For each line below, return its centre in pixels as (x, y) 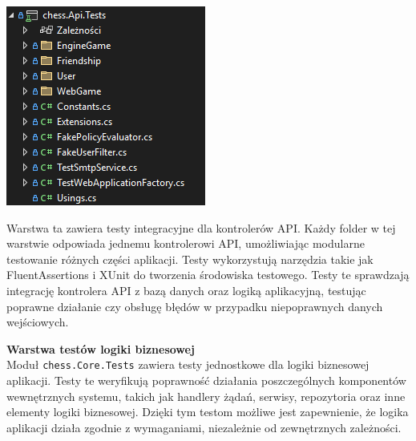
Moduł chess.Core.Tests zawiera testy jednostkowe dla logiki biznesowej (188, 364)
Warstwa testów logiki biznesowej (101, 348)
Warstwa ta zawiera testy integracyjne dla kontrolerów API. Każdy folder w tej (201, 227)
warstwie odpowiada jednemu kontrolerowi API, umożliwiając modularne (186, 243)
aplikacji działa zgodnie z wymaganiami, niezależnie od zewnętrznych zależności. (204, 427)
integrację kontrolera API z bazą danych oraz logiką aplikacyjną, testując (186, 290)
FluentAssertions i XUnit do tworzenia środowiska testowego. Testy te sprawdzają (208, 275)
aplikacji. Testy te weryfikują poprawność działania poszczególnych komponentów (206, 380)
